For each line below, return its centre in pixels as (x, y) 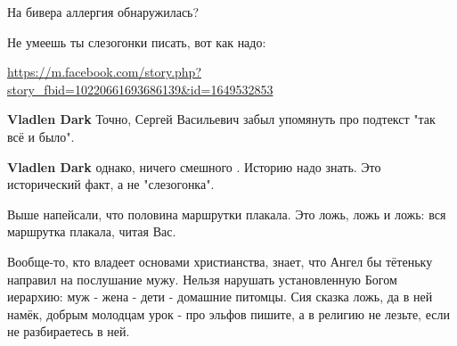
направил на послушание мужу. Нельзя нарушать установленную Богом (202, 279)
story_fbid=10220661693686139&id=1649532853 (140, 89)
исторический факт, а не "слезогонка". (111, 184)
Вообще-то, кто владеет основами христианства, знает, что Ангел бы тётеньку (220, 261)
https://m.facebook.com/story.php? (105, 72)
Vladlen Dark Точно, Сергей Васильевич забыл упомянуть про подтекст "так (221, 119)
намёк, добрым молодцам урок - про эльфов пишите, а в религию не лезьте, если (228, 313)
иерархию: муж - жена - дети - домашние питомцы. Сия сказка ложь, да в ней (220, 297)
